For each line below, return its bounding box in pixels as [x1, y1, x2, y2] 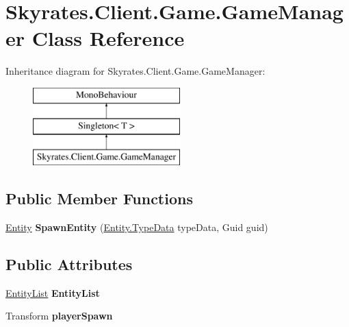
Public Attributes [5, 254, 133, 275]
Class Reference [31, 24, 185, 52]
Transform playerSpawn [5, 308, 113, 323]
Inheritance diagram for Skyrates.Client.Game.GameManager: [5, 64, 266, 78]
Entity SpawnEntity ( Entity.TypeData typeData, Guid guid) [5, 220, 268, 234]
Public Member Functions [5, 188, 193, 209]
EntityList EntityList [5, 285, 100, 300]
